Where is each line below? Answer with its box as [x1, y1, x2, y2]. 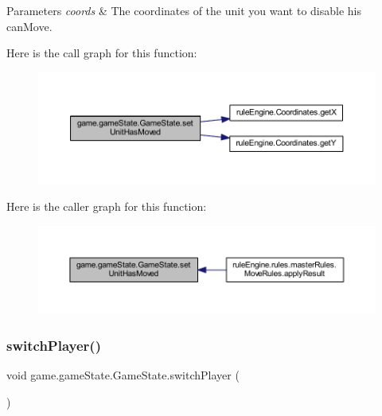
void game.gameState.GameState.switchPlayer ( [6, 367, 240, 383]
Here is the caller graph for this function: [6, 198, 207, 215]
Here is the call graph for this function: [6, 45, 197, 61]
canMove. [6, 17, 53, 34]
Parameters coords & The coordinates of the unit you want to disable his [6, 2, 361, 18]
